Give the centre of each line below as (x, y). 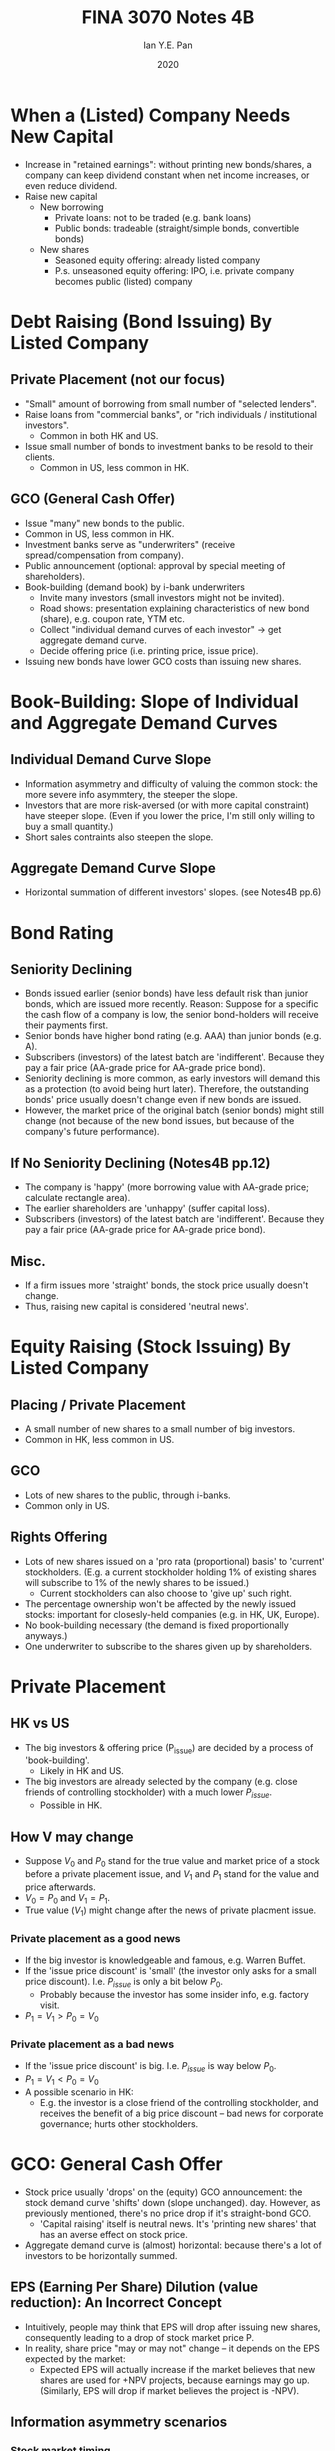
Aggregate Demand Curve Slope (113, 867)
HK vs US (40, 1723)
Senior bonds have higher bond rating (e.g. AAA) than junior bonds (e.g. (173, 1036)
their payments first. (66, 1025)
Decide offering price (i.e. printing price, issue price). (149, 650)
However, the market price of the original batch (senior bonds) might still (174, 1110)
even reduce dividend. (71, 185)
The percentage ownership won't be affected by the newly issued (160, 1603)
